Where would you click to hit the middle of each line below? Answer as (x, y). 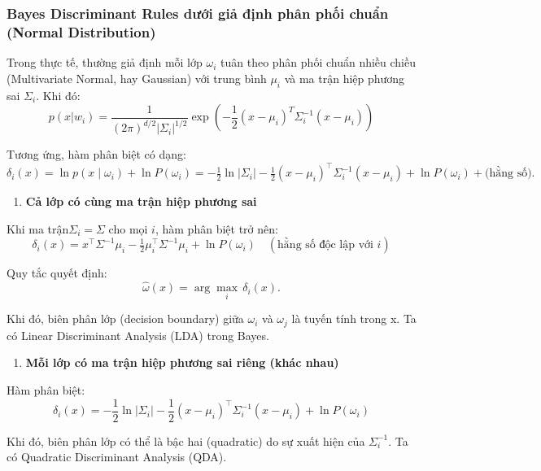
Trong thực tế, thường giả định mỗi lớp (105, 62)
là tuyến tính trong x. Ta (354, 318)
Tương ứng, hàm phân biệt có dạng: (96, 154)
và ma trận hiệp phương (345, 78)
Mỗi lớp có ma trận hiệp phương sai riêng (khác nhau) (182, 362)
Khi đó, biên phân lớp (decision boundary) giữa (125, 318)
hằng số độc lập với (325, 245)
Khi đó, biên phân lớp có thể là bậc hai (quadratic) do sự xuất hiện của (186, 440)
